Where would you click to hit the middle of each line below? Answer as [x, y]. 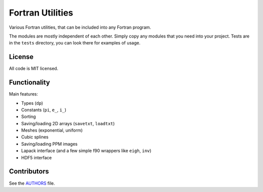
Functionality [29, 83]
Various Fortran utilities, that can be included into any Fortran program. [80, 27]
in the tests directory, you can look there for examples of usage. [75, 43]
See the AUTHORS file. [32, 183]
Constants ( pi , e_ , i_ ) [44, 110]
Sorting [28, 116]
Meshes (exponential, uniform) [52, 130]
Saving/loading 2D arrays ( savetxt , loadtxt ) [68, 123]
